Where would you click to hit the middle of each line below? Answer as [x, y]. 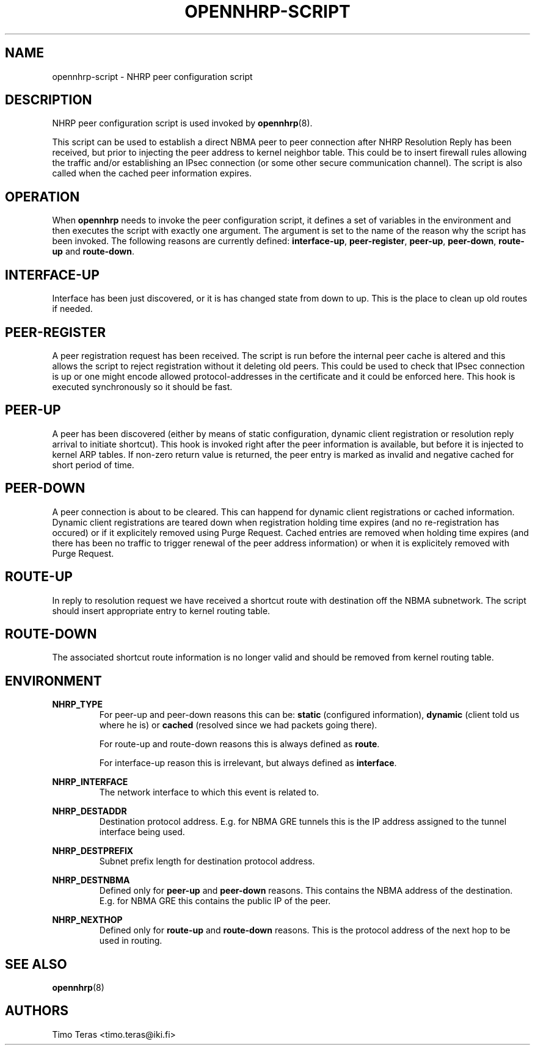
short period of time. [93, 465]
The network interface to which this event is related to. [209, 792]
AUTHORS [37, 1011]
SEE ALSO [36, 964]
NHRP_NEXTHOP [87, 920]
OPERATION [42, 197]
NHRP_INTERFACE [90, 782]
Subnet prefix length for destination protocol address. [207, 861]
